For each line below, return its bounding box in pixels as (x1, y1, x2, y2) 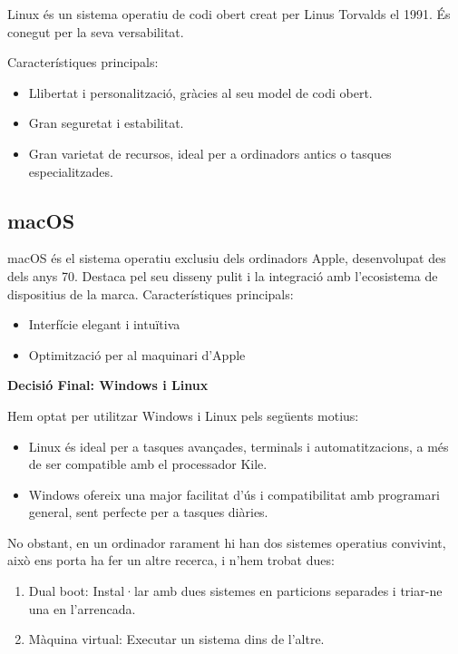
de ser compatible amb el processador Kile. (28, 454, 268, 473)
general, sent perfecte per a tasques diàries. (28, 503, 268, 522)
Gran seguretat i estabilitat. (28, 113, 184, 132)
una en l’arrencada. (28, 599, 136, 618)
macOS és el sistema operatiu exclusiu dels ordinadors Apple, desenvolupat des (7, 249, 446, 268)
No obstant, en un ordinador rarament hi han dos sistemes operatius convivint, (7, 532, 446, 552)
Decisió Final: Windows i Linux (7, 376, 209, 395)
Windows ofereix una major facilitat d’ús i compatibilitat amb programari (28, 484, 440, 503)
